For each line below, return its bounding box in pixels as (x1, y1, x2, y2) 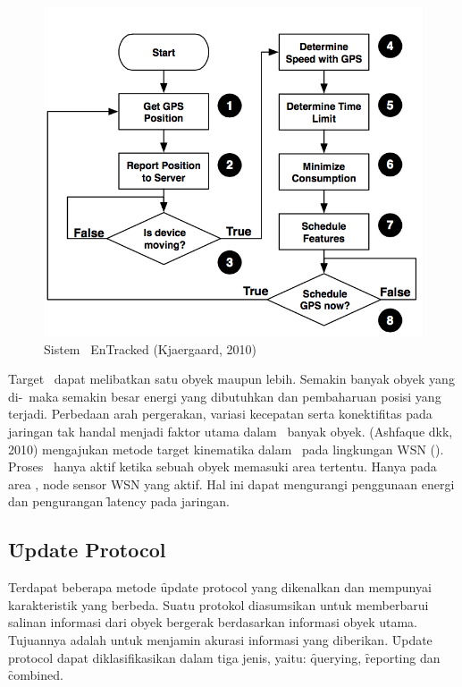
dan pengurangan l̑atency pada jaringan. (8, 492, 230, 511)
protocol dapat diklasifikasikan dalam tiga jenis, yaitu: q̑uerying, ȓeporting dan (8, 648, 441, 666)
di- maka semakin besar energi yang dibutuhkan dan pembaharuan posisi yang (8, 386, 441, 405)
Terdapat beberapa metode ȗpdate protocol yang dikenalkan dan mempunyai (8, 578, 432, 597)
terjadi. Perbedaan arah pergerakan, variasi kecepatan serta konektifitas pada (8, 404, 433, 423)
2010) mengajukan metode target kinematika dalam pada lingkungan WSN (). (8, 439, 444, 458)
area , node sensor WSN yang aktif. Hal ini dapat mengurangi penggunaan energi (8, 474, 455, 493)
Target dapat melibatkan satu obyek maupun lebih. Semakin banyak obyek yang (8, 369, 455, 388)
